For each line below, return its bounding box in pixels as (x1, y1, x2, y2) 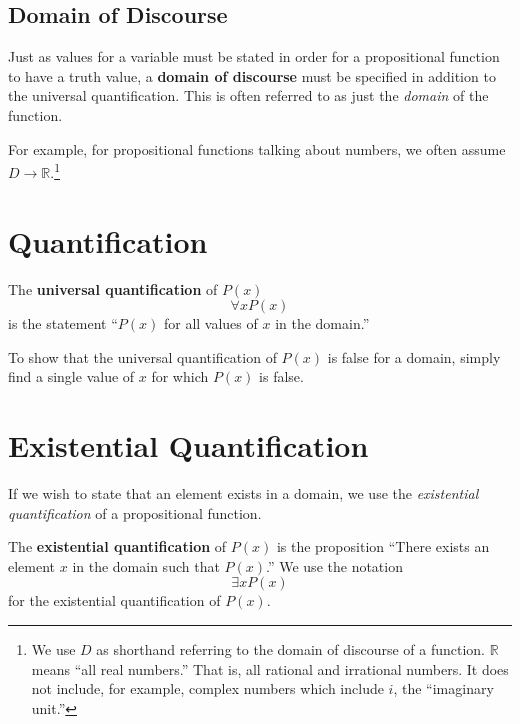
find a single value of (8, 366, 135, 387)
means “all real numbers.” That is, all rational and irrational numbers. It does (31, 658, 509, 679)
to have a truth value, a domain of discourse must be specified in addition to (8, 65, 496, 86)
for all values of (163, 313, 258, 334)
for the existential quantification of (8, 590, 221, 611)
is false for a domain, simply (327, 346, 501, 367)
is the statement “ (8, 313, 118, 334)
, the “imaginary (393, 678, 494, 699)
